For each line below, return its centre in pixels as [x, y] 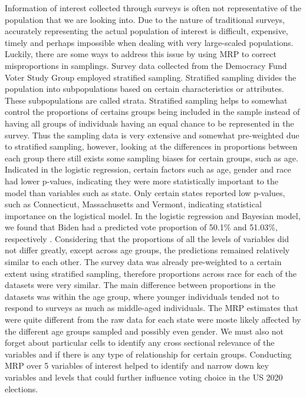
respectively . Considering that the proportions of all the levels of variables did [147, 238]
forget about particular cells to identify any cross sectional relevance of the [140, 343]
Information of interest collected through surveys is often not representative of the [153, 8]
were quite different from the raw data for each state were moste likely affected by [153, 320]
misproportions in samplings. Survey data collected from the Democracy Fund [146, 65]
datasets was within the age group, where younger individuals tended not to [142, 296]
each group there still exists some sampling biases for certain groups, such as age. [152, 158]
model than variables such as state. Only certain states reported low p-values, [145, 192]
